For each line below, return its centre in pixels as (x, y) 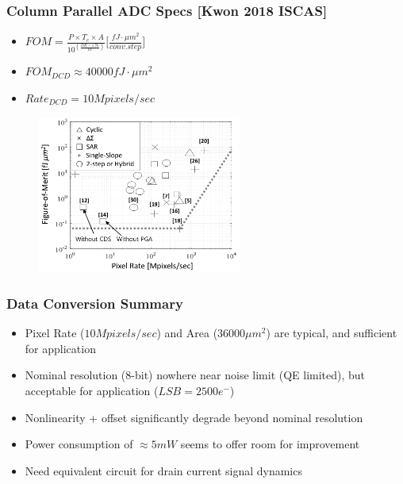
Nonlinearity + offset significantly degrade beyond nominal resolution (194, 417)
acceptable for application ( (92, 390)
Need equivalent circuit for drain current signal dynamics (163, 470)
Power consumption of (79, 444)
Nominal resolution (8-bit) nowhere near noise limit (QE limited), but (195, 375)
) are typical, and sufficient (332, 333)
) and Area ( (187, 333)
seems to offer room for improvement (270, 444)
